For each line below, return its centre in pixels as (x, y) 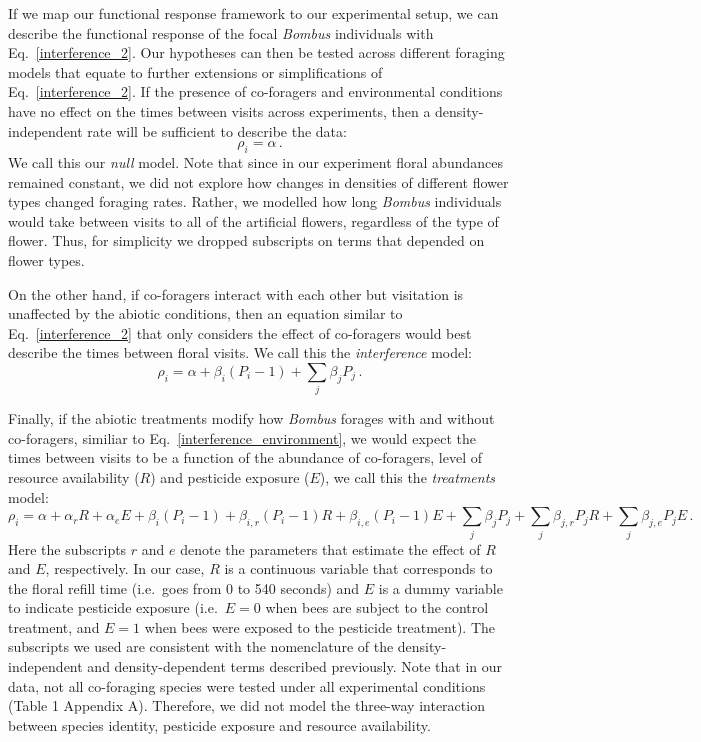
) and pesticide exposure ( (230, 477)
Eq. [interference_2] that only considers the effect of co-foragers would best (240, 332)
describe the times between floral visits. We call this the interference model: (240, 352)
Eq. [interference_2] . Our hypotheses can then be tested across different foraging (256, 52)
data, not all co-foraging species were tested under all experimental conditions (247, 685)
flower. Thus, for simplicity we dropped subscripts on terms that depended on (246, 240)
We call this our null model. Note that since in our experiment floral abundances (255, 161)
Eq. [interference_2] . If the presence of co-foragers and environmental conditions (255, 91)
